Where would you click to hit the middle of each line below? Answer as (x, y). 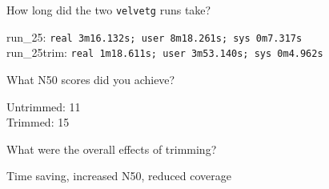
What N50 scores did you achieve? (91, 79)
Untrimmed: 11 (44, 106)
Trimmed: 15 (38, 122)
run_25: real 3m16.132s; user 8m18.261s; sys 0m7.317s (154, 36)
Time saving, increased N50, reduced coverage (119, 176)
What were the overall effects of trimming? (112, 149)
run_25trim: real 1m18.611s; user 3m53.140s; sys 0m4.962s (165, 52)
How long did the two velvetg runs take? (109, 10)
